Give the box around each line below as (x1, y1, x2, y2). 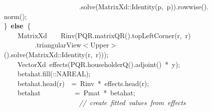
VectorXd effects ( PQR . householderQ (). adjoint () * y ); (18, 59, 180, 69)
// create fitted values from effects (79, 97, 186, 107)
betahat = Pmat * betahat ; (18, 88, 135, 98)
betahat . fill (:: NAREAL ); (18, 68, 91, 79)
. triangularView (35, 40, 82, 50)
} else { (4, 21, 31, 31)
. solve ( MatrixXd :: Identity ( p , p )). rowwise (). (79, 1, 209, 11)
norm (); (4, 11, 27, 21)
